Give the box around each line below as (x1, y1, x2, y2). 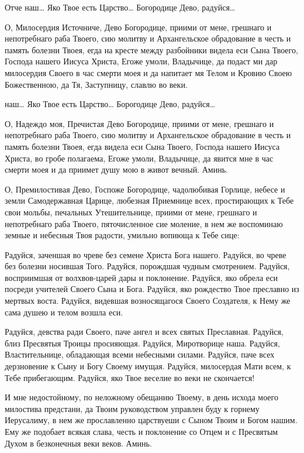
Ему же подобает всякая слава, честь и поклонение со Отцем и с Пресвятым (5, 425, 278, 437)
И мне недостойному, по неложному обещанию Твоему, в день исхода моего (5, 391, 278, 403)
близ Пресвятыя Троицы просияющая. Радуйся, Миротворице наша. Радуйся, (5, 337, 280, 349)
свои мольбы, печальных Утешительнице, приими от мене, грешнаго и (5, 205, 257, 218)
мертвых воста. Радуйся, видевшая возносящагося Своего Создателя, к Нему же (5, 294, 291, 307)
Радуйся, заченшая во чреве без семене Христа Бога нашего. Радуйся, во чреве (5, 248, 286, 260)
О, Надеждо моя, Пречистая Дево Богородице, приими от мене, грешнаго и (5, 117, 274, 129)
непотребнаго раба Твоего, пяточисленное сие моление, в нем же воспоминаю (5, 217, 283, 229)
